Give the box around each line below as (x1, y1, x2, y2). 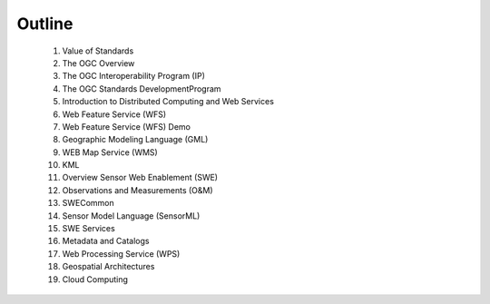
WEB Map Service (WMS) (62, 146, 158, 158)
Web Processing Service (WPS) (62, 248, 181, 259)
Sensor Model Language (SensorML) (62, 210, 201, 221)
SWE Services (62, 223, 115, 234)
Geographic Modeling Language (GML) (62, 134, 209, 145)
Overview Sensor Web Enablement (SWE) (62, 172, 218, 183)
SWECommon (62, 198, 115, 209)
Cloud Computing (62, 273, 129, 285)
